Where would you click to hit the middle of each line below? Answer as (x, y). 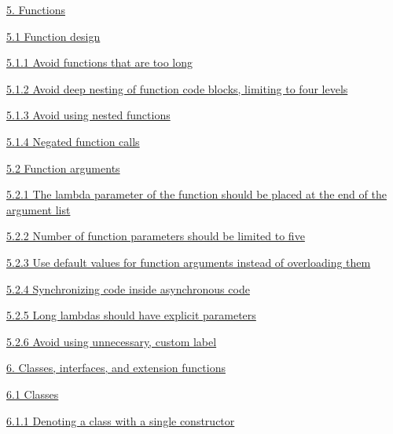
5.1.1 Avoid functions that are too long (99, 62)
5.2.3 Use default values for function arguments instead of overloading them (189, 262)
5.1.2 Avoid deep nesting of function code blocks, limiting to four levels (177, 88)
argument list (39, 209)
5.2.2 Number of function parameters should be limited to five (156, 236)
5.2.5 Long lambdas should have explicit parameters (131, 315)
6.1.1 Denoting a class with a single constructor (121, 420)
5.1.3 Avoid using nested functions (88, 115)
